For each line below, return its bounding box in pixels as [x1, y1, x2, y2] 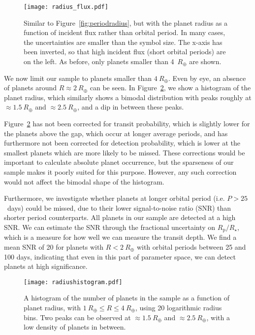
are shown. [189, 56, 222, 67]
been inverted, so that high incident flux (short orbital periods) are [24, 46, 226, 57]
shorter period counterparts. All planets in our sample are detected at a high [4, 212, 236, 223]
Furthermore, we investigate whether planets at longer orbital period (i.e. [4, 193, 225, 203]
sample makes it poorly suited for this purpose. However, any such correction [4, 166, 237, 177]
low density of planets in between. [24, 322, 126, 332]
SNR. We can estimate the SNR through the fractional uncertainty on [4, 222, 216, 232]
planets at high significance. [4, 261, 88, 271]
